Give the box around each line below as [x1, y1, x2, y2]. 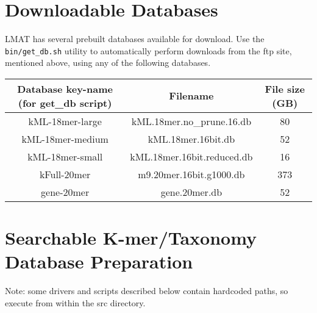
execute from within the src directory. [5, 296, 146, 309]
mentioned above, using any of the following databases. [5, 56, 211, 69]
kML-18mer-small [27, 149, 103, 164]
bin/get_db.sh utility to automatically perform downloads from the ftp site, [5, 44, 292, 57]
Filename [169, 88, 214, 103]
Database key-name [17, 81, 113, 96]
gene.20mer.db [160, 184, 223, 199]
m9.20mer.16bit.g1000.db [138, 167, 245, 181]
